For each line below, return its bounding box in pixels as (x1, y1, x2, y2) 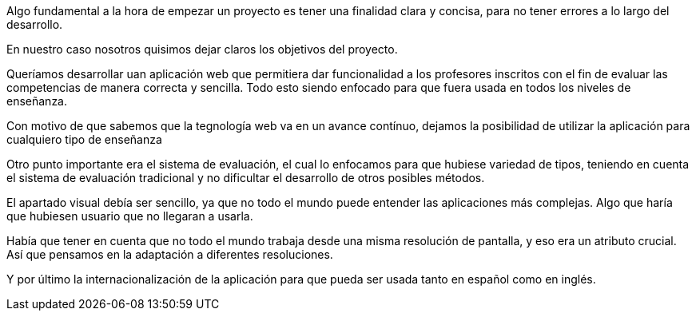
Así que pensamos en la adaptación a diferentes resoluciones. (6, 248, 333, 261)
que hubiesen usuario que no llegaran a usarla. (6, 209, 253, 223)
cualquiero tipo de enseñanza (6, 133, 162, 146)
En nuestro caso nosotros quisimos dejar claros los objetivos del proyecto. (6, 42, 398, 56)
